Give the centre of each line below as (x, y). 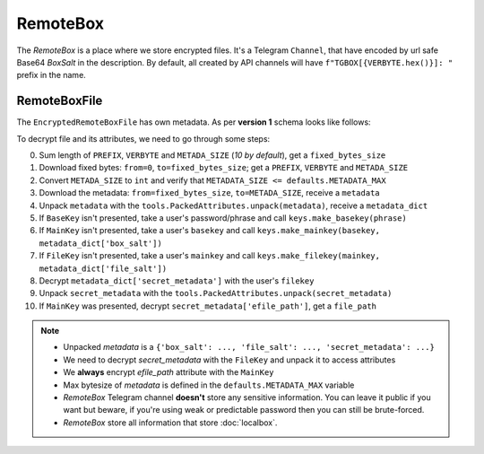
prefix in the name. (52, 75)
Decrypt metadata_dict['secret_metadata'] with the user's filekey (177, 280)
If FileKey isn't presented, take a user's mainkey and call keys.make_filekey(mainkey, (210, 256)
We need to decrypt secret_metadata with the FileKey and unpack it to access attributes (229, 360)
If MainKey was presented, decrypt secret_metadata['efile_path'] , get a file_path (207, 306)
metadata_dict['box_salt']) (101, 243)
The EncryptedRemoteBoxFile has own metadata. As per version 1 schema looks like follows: (194, 122)
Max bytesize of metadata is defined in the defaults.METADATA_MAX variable (209, 385)
